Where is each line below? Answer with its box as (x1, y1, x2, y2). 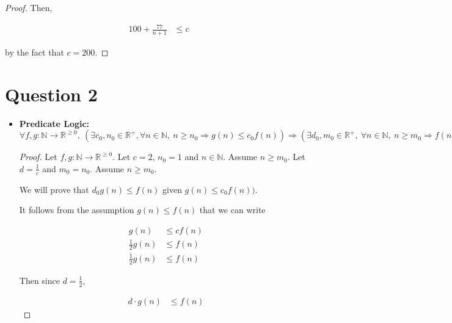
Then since (19, 274, 60, 286)
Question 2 (5, 81, 98, 106)
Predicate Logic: (19, 117, 90, 129)
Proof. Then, (5, 1, 53, 13)
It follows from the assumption (19, 203, 134, 216)
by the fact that (5, 45, 64, 58)
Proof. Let (19, 150, 57, 163)
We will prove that (19, 183, 89, 195)
